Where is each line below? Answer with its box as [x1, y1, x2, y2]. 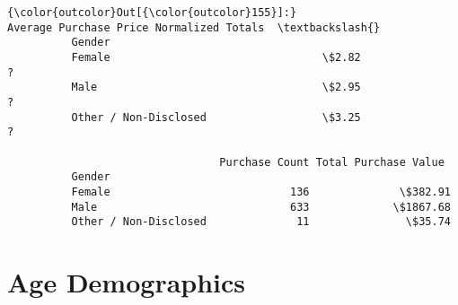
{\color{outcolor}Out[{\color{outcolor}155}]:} [7, 6, 297, 19]
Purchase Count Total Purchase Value [219, 155, 445, 169]
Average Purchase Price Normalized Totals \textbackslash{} [7, 21, 381, 34]
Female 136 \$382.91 [71, 185, 451, 198]
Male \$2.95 [71, 81, 361, 94]
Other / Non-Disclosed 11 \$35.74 [71, 215, 451, 229]
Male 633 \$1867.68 [71, 200, 451, 213]
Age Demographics [7, 264, 246, 301]
